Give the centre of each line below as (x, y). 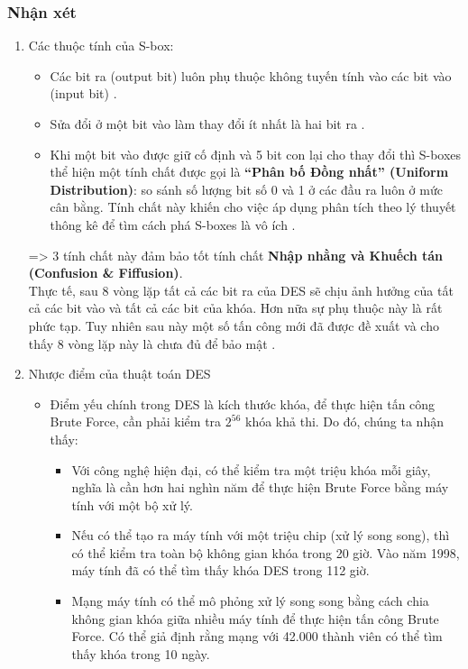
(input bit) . (83, 93)
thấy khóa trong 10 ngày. (141, 653)
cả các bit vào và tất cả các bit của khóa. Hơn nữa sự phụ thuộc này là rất (235, 308)
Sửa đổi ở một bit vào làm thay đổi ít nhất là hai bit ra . (207, 124)
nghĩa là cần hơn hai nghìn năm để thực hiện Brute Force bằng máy (260, 487)
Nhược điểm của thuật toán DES (119, 374)
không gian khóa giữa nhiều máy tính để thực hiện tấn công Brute (255, 618)
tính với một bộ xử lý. (132, 504)
